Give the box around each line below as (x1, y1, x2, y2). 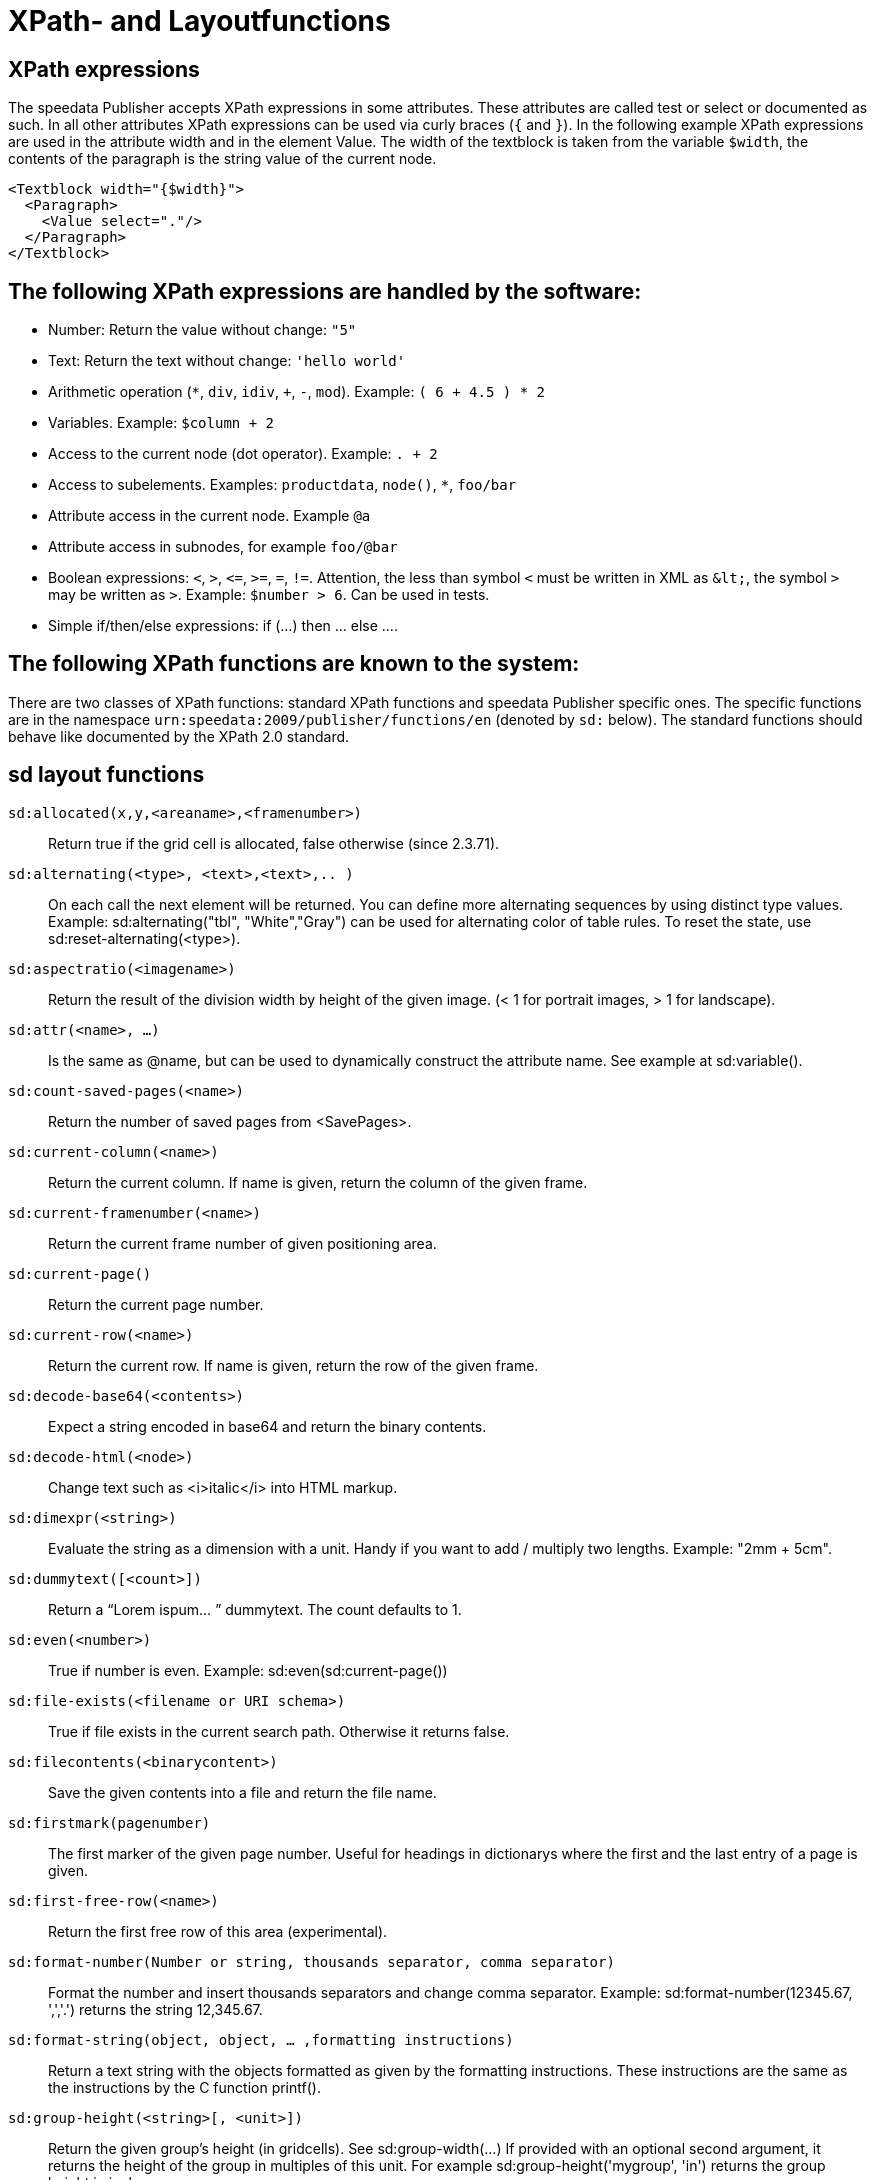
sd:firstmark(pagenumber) (8, 1814, 211, 1831)
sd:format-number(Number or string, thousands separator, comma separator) (8, 1953, 615, 1970)
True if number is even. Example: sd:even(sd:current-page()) (48, 1661, 448, 1679)
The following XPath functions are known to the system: (8, 651, 580, 677)
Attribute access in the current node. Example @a (48, 507, 371, 525)
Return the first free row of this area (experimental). (48, 1922, 388, 1940)
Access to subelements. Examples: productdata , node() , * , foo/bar (48, 476, 517, 494)
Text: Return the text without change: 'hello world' (48, 352, 406, 370)
